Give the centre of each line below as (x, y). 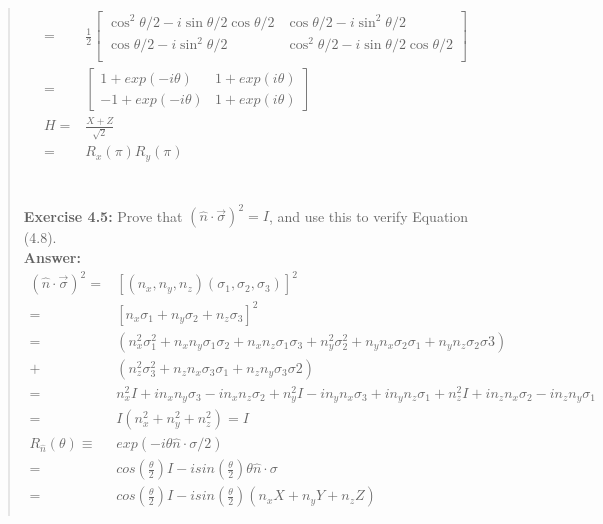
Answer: (52, 256)
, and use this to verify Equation (368, 215)
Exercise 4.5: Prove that (103, 215)
